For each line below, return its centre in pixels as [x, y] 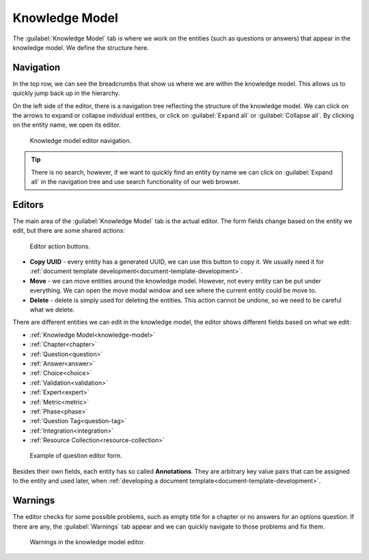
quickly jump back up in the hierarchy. [66, 93]
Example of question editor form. [76, 456]
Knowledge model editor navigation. [81, 140]
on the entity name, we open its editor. [67, 125]
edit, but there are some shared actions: [69, 231]
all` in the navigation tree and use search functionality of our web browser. [136, 181]
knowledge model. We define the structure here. [81, 47]
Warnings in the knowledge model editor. [87, 542]
